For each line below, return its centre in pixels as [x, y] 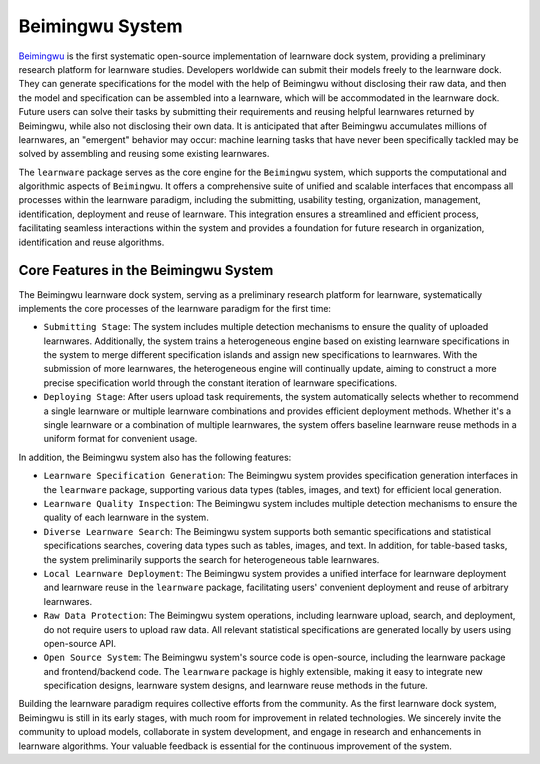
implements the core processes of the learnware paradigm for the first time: [175, 308]
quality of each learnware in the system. [126, 517]
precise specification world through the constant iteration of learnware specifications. [220, 382]
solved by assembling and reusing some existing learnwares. [144, 154]
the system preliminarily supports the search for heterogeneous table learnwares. [211, 559]
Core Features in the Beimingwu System [146, 270]
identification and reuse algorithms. [91, 242]
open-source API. [80, 643]
